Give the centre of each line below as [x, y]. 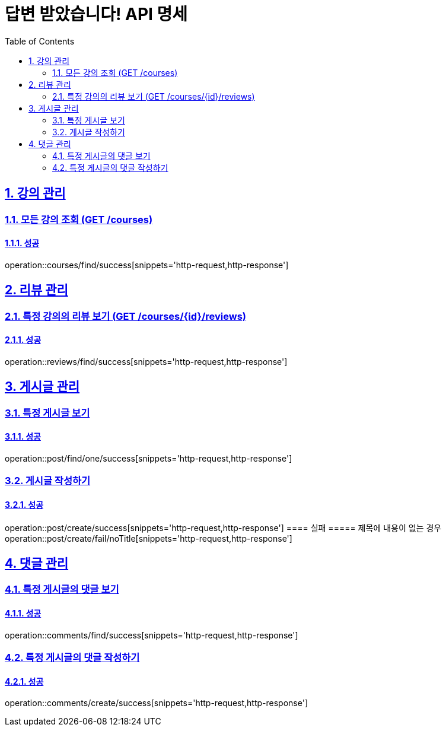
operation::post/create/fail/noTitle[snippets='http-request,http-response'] [149, 538]
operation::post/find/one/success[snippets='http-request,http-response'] [149, 458]
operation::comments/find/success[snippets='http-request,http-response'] [152, 635]
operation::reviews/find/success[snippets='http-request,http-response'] [146, 361]
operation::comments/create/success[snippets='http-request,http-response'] [156, 703]
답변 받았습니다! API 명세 [96, 14]
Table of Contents [40, 41]
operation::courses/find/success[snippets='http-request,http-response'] [147, 265]
